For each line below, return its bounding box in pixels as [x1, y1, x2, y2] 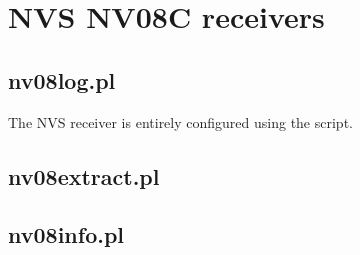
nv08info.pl [8, 219, 125, 250]
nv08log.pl [8, 64, 116, 95]
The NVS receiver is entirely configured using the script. [8, 111, 353, 132]
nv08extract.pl [8, 160, 160, 191]
